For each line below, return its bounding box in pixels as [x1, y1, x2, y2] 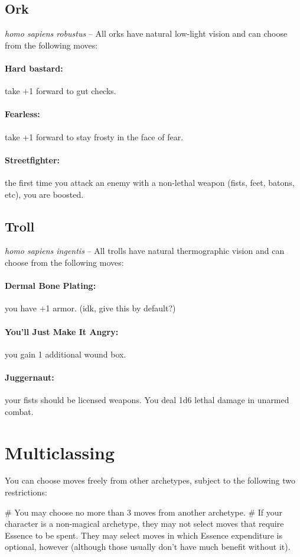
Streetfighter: [5, 153, 60, 166]
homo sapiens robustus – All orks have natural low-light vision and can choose [5, 27, 288, 40]
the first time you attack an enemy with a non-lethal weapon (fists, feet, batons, [5, 176, 295, 188]
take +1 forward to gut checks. [5, 85, 116, 97]
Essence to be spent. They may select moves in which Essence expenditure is [5, 529, 282, 541]
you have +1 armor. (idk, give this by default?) [5, 302, 176, 314]
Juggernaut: [5, 371, 54, 383]
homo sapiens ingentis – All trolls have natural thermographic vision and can [5, 244, 285, 257]
